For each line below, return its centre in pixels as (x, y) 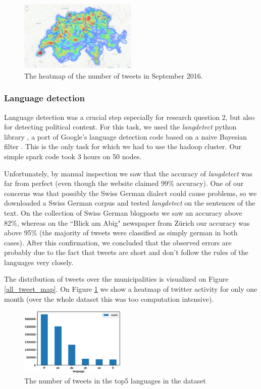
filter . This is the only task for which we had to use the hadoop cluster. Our (123, 146)
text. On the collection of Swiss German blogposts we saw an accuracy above (123, 212)
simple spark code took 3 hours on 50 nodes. (73, 156)
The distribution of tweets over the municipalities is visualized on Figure (116, 279)
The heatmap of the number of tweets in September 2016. (114, 75)
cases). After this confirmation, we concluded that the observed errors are (118, 242)
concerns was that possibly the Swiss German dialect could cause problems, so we (130, 193)
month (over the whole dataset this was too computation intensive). (109, 299)
